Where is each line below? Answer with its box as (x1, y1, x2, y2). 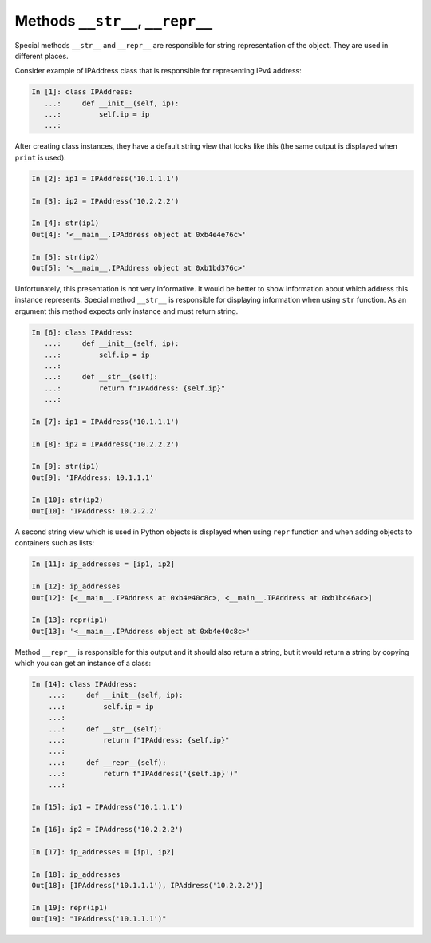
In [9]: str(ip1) (31, 462, 100, 471)
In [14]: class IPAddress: (31, 680, 137, 689)
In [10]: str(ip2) (31, 495, 104, 505)
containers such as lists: (14, 538, 95, 548)
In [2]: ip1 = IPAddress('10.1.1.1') (31, 174, 180, 183)
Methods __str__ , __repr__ (14, 12, 213, 30)
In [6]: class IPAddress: (31, 327, 133, 337)
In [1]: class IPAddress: (31, 88, 133, 97)
